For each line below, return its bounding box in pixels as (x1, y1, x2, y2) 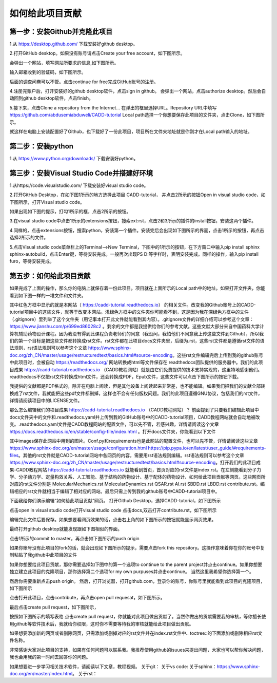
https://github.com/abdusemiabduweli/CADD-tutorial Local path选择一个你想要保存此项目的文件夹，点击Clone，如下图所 (9, 112, 265, 118)
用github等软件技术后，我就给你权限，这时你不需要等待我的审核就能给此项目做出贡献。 (9, 620, 194, 627)
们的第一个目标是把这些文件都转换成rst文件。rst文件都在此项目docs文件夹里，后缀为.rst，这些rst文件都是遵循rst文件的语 (9, 337, 265, 344)
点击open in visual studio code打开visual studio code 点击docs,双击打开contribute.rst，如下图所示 (9, 507, 217, 513)
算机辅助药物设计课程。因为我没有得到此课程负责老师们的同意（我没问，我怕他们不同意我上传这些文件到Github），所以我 (9, 330, 264, 336)
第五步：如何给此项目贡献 (9, 272, 91, 280)
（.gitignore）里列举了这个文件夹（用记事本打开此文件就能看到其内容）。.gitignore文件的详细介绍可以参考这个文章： (9, 316, 254, 322)
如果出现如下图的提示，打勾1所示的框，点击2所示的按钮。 (9, 208, 131, 214)
